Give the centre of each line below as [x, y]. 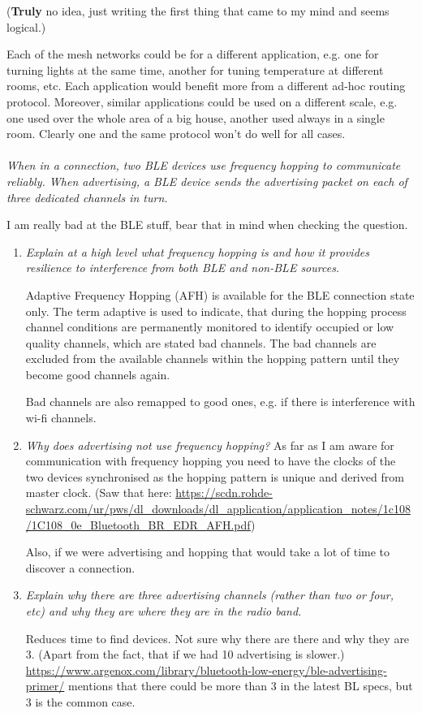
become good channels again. [98, 374]
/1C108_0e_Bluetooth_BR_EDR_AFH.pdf [138, 524]
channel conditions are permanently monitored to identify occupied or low [210, 327]
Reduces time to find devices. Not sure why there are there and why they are [217, 638]
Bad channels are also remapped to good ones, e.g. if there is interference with [220, 402]
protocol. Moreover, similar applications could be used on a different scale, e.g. [202, 101]
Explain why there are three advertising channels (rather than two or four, [210, 595]
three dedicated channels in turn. [87, 197]
